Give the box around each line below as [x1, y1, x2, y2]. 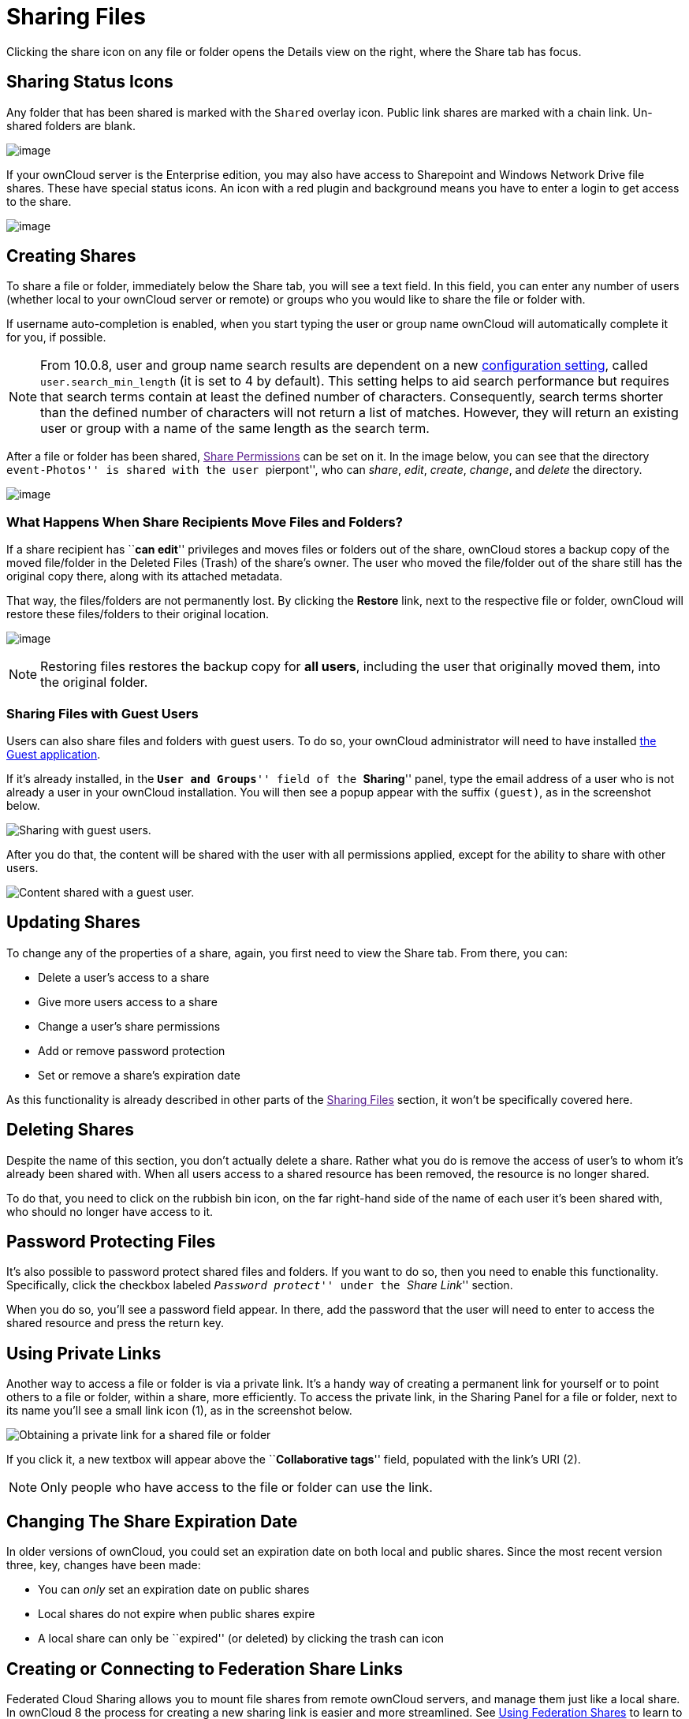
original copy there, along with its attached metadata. [6, 569, 283, 584]
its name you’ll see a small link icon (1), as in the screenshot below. [6, 1404, 352, 1418]
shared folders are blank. [6, 118, 136, 132]
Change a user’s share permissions [38, 1019, 221, 1033]
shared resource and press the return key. [6, 1316, 225, 1330]
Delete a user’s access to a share [38, 970, 210, 984]
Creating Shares [6, 246, 136, 267]
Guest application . [6, 747, 101, 761]
